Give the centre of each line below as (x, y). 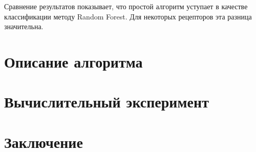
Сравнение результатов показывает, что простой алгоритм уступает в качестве (126, 6)
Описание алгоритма (73, 61)
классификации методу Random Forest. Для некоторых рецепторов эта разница (128, 16)
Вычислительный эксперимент (106, 102)
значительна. (24, 26)
